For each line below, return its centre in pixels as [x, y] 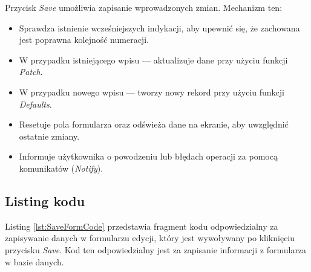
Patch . [31, 72]
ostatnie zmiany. [49, 136]
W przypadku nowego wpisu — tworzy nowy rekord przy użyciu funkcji [152, 92]
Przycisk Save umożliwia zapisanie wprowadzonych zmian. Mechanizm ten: [144, 7]
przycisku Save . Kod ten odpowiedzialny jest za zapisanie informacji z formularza [156, 249]
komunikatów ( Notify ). [61, 168]
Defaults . [35, 104]
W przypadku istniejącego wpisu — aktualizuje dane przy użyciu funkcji [153, 60]
